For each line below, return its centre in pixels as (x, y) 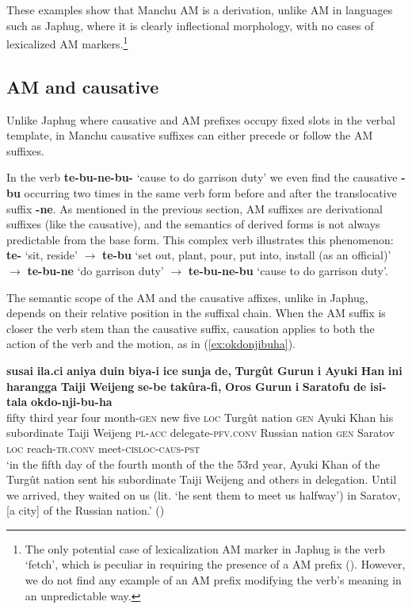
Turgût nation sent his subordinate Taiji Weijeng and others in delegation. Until (202, 479)
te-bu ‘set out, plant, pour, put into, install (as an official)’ (247, 255)
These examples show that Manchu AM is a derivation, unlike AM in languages (200, 10)
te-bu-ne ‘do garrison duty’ (95, 270)
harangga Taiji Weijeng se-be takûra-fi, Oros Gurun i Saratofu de (187, 386)
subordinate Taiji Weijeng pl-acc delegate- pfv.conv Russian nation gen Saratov (200, 433)
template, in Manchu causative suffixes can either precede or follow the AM (190, 135)
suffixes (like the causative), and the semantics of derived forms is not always (193, 224)
